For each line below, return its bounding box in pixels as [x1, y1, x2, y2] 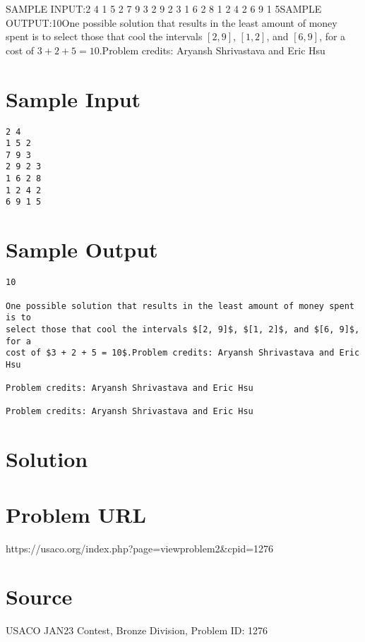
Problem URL [6, 499, 146, 528]
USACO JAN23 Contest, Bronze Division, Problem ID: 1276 [6, 623, 268, 638]
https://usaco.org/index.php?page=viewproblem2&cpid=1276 [6, 540, 274, 555]
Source [6, 582, 73, 611]
